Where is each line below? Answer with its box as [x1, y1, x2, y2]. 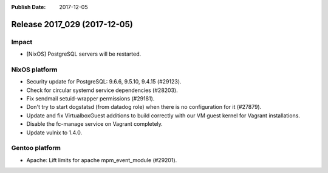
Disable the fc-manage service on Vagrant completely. [26, 120, 163, 128]
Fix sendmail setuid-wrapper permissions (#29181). [26, 95, 155, 102]
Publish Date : [11, 4, 46, 10]
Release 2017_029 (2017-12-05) [11, 19, 133, 30]
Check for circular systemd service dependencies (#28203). [26, 86, 179, 94]
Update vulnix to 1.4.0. [26, 129, 83, 136]
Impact [11, 38, 33, 46]
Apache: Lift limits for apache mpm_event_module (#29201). [26, 156, 177, 163]
